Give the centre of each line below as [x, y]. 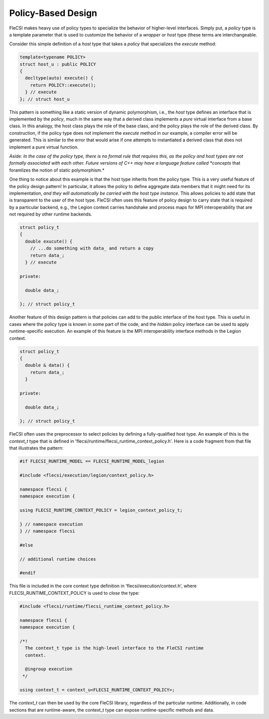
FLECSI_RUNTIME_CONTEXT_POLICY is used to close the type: [74, 593]
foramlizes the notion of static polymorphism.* [57, 170]
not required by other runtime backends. [51, 214]
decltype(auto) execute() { [59, 78]
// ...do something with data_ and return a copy [92, 248]
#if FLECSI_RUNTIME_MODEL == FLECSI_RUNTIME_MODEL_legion [92, 461]
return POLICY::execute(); [63, 85]
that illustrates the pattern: [36, 448]
